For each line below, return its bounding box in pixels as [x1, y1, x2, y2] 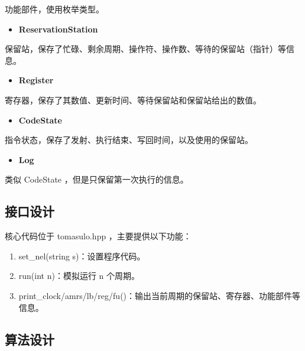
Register [18, 74, 54, 86]
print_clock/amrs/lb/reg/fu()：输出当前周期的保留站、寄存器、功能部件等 [18, 289, 301, 301]
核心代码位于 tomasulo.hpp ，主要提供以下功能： [5, 230, 192, 242]
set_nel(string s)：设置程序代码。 [18, 249, 145, 262]
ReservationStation [18, 22, 98, 35]
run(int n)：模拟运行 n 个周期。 [18, 269, 140, 282]
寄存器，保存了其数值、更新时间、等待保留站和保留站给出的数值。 [5, 93, 261, 106]
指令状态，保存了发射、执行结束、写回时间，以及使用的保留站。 [5, 134, 253, 146]
